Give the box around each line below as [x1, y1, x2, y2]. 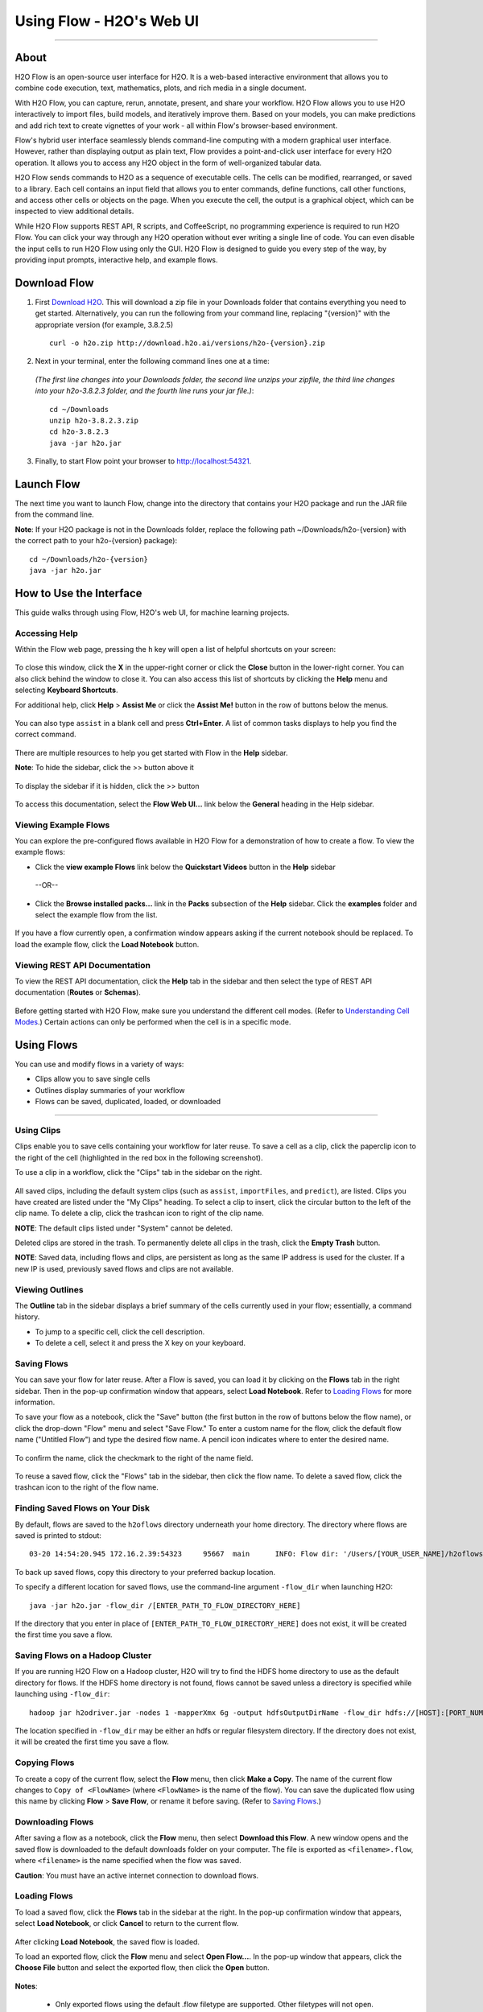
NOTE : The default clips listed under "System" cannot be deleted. [14, 1223, 233, 1233]
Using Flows [14, 1038, 78, 1052]
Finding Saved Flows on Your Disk [14, 1503, 151, 1514]
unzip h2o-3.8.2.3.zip [49, 415, 139, 425]
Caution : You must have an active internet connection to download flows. [14, 1870, 259, 1880]
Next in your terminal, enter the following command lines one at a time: [35, 357, 270, 366]
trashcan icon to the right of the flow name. [14, 1482, 159, 1492]
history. [14, 1312, 40, 1321]
